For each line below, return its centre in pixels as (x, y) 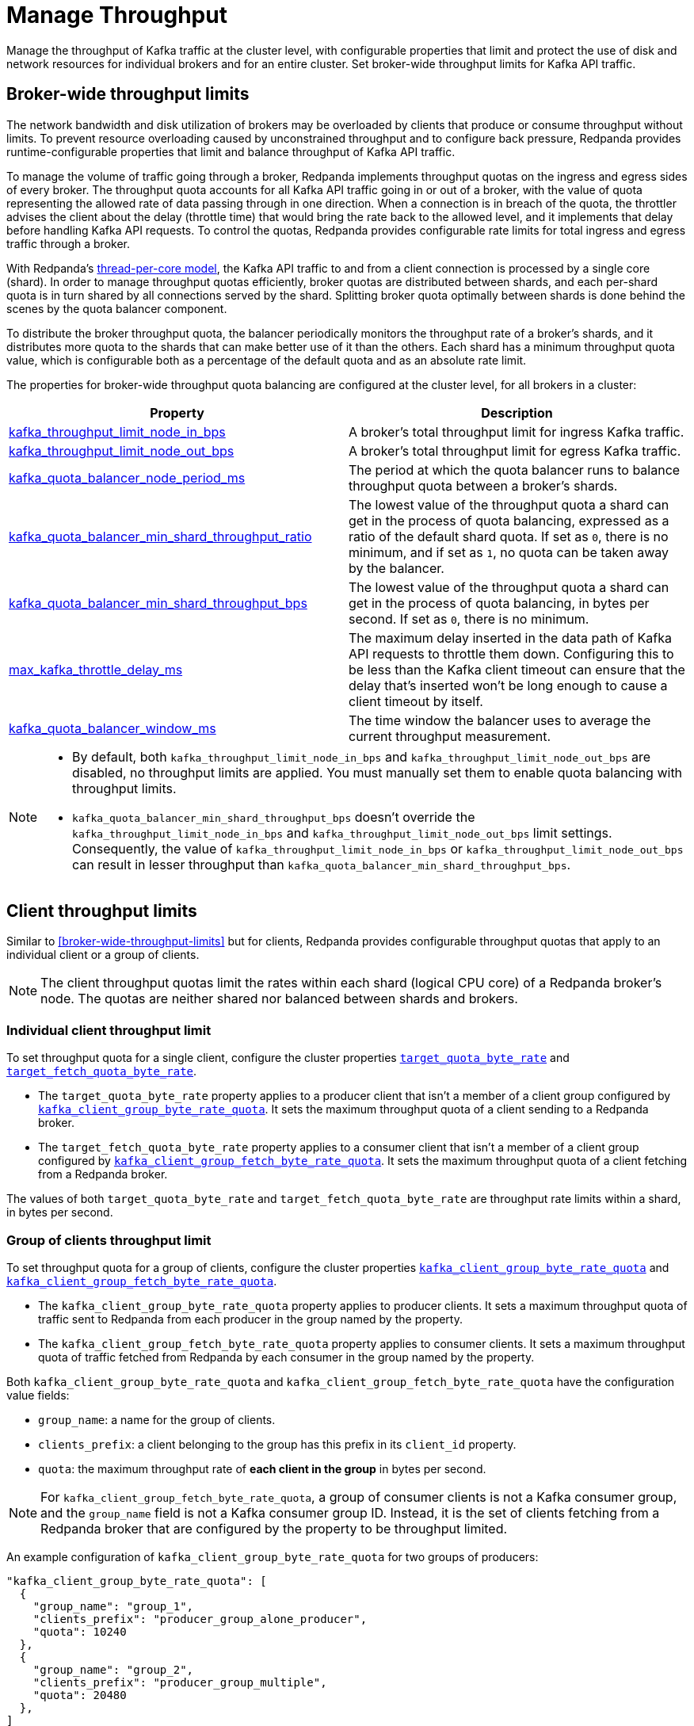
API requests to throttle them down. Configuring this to (511, 653)
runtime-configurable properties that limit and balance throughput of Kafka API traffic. (231, 151)
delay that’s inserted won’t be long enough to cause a (508, 685)
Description (517, 412)
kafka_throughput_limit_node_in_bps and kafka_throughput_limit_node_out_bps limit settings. (342, 832)
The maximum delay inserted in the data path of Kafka (511, 638)
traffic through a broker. (68, 243)
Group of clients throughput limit (109, 1240)
